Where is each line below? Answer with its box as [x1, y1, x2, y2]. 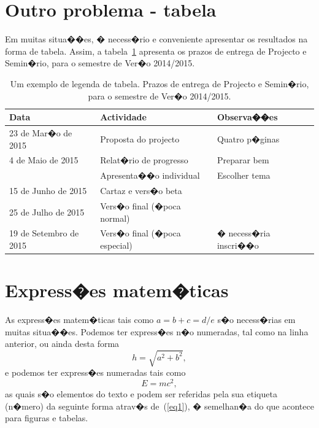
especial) [100, 238, 133, 251]
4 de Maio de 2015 [9, 154, 79, 166]
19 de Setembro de [9, 227, 79, 239]
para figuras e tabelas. [5, 411, 88, 424]
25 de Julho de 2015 [9, 205, 85, 218]
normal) [100, 211, 130, 224]
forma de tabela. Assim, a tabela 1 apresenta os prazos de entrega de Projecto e [5, 44, 307, 57]
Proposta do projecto [100, 132, 180, 145]
